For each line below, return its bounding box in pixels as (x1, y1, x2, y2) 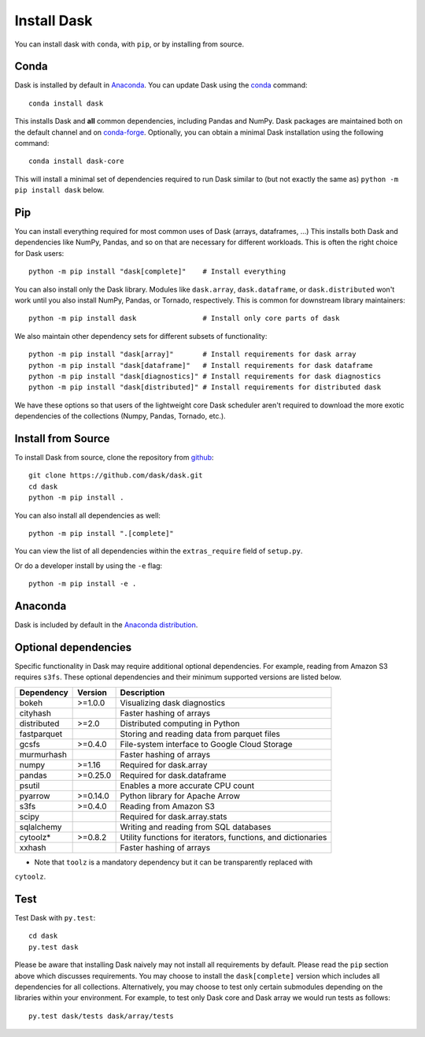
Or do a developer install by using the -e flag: (14, 560, 163, 571)
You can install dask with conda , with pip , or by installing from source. (14, 39, 245, 49)
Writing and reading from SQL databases (120, 821, 272, 832)
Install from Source (14, 432, 110, 445)
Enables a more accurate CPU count (120, 780, 255, 791)
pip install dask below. (14, 185, 105, 195)
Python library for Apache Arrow (120, 790, 240, 801)
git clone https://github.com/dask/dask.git (28, 471, 204, 480)
